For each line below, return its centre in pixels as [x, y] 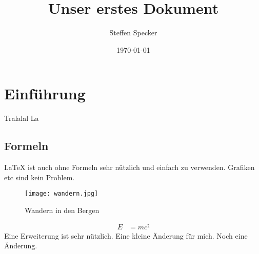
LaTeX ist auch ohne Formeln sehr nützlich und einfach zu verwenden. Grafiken [129, 167]
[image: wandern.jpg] [62, 194]
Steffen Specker [133, 33]
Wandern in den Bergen [62, 210]
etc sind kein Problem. [39, 177]
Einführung [45, 93]
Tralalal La [22, 118]
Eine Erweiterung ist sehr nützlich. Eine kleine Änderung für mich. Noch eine [126, 235]
